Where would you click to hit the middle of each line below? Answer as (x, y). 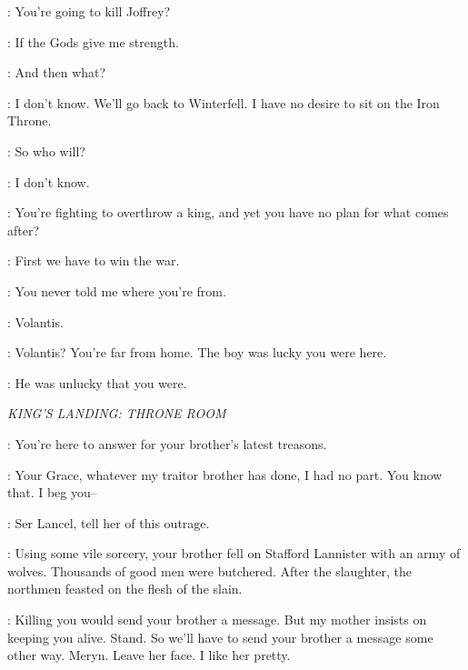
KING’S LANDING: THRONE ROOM (117, 413)
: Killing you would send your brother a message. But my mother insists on (217, 620)
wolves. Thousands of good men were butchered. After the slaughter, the (209, 570)
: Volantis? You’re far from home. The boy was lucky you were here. (197, 352)
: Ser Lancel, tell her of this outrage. (109, 522)
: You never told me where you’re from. (117, 290)
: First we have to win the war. (94, 260)
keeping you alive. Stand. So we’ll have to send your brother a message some (220, 637)
